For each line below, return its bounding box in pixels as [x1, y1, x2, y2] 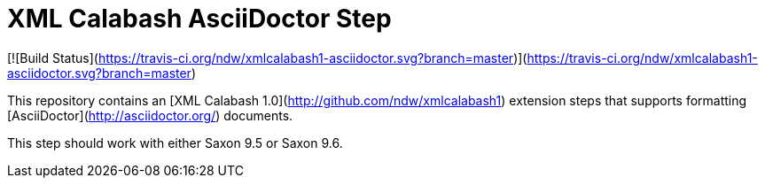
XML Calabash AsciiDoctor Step [7, 4, 392, 34]
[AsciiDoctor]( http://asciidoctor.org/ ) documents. [7, 107, 293, 123]
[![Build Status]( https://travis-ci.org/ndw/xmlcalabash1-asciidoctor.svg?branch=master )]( [7, 50, 527, 66]
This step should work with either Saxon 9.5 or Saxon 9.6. [7, 135, 343, 150]
